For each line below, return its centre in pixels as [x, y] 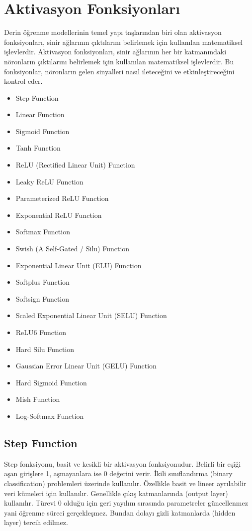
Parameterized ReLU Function [62, 198]
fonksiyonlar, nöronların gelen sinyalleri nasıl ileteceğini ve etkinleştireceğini [119, 71]
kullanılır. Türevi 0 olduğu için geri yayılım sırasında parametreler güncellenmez [126, 503]
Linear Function [40, 114]
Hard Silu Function [45, 349]
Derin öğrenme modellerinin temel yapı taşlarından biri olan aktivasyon [113, 32]
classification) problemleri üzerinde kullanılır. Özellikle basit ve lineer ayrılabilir [125, 483]
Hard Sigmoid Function [51, 382]
